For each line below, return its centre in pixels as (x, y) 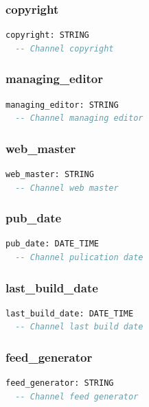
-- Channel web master (67, 188)
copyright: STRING (47, 35)
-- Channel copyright (65, 48)
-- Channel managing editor (79, 118)
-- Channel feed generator (77, 396)
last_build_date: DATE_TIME (70, 313)
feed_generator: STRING (60, 383)
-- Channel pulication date (79, 258)
